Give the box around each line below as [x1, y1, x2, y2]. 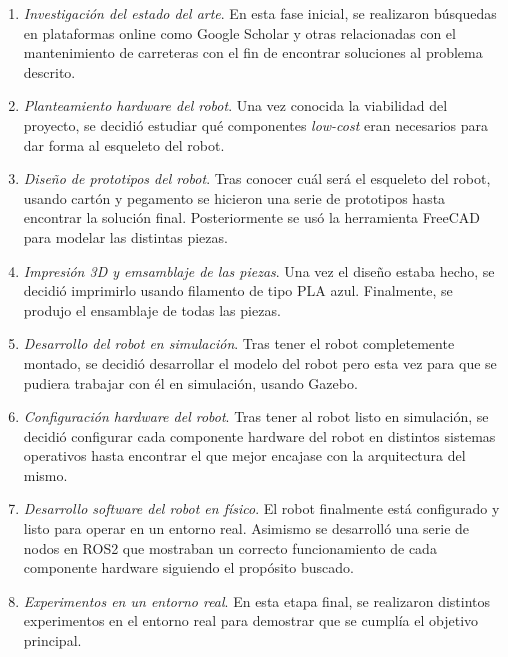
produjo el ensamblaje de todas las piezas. [23, 299, 281, 320]
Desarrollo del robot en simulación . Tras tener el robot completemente [23, 333, 455, 354]
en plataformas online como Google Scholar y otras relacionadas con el [23, 22, 456, 43]
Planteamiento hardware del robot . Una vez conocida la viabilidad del [23, 95, 448, 116]
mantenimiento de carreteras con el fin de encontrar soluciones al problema [23, 42, 483, 63]
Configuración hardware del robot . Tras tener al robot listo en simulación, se [23, 406, 489, 427]
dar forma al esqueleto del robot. [23, 134, 225, 155]
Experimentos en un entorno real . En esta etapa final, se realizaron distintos [23, 590, 491, 611]
